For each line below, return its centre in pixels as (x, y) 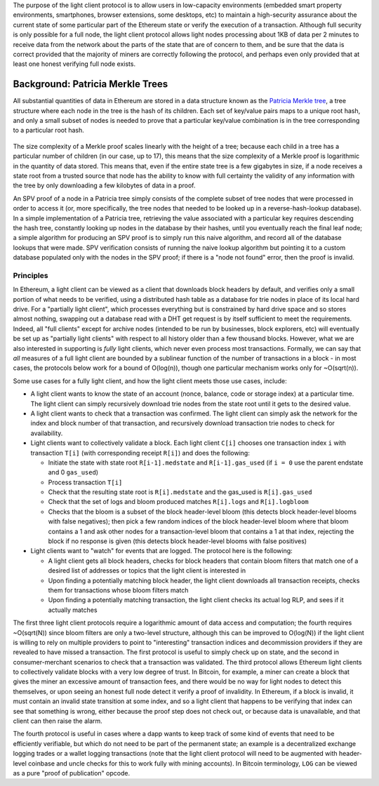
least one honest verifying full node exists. (74, 64)
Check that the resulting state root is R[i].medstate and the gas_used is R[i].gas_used (180, 492)
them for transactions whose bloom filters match (118, 590)
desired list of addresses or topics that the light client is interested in (147, 571)
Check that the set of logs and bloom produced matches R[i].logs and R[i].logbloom (178, 502)
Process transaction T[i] (85, 482)
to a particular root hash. (48, 131)
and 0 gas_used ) (73, 472)
